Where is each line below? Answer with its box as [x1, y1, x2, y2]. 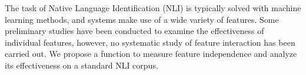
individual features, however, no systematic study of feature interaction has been [5, 36, 295, 48]
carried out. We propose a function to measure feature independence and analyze [5, 47, 297, 60]
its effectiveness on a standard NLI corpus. [5, 59, 158, 71]
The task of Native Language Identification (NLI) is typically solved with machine [5, 2, 301, 13]
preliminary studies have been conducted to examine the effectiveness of [5, 25, 264, 37]
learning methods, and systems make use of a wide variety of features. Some [5, 13, 279, 25]
